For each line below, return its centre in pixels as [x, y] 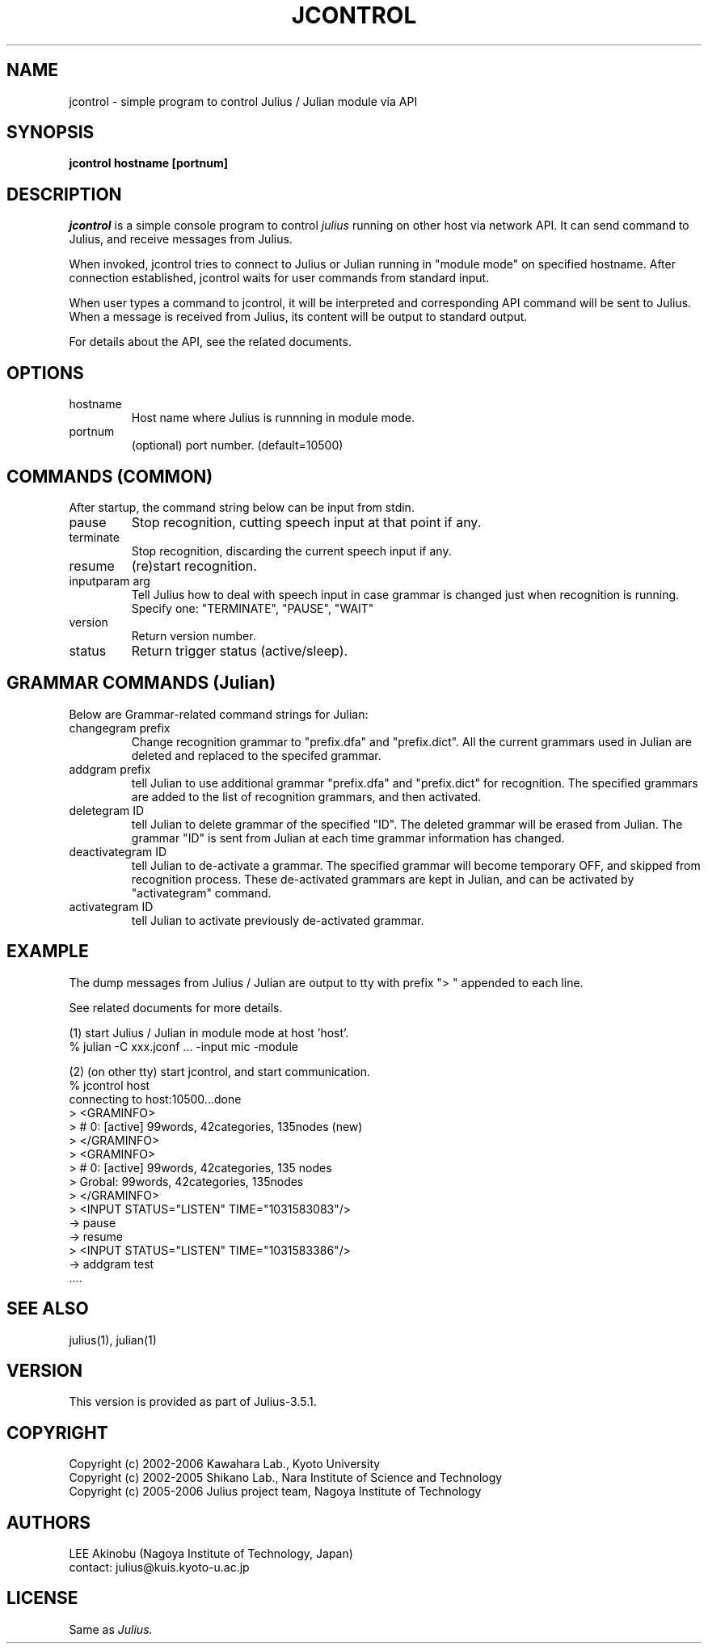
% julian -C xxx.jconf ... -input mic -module [183, 1046]
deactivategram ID [118, 851]
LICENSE [42, 1598]
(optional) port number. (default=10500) [237, 445]
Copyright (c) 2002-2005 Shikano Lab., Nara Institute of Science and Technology [286, 1478]
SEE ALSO [48, 1309]
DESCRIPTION [64, 194]
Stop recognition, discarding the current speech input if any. [291, 551]
